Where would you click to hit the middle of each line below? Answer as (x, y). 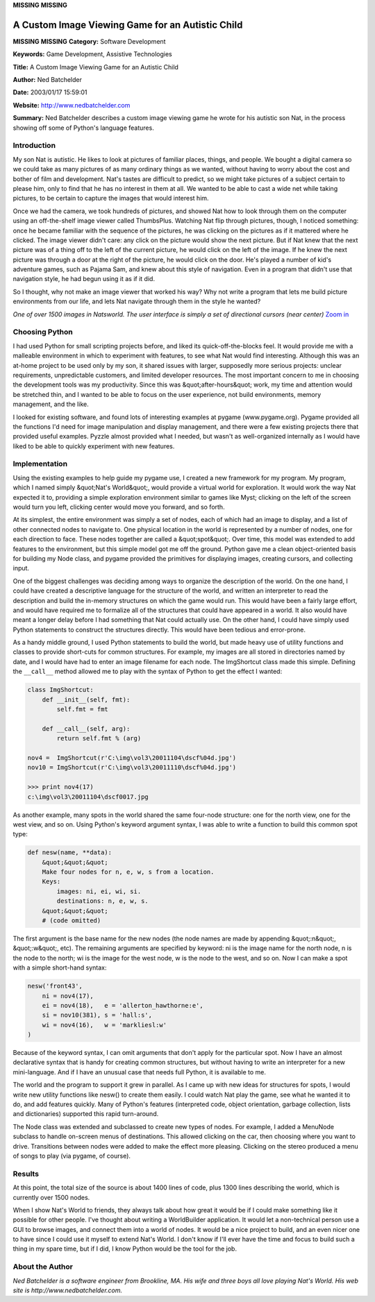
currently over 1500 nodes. (51, 1197)
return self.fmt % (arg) (99, 738)
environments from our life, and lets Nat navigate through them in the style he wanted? (137, 301)
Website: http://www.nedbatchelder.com (72, 105)
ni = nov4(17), (68, 996)
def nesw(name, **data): (70, 853)
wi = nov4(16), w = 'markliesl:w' (104, 1025)
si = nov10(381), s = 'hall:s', (97, 1015)
